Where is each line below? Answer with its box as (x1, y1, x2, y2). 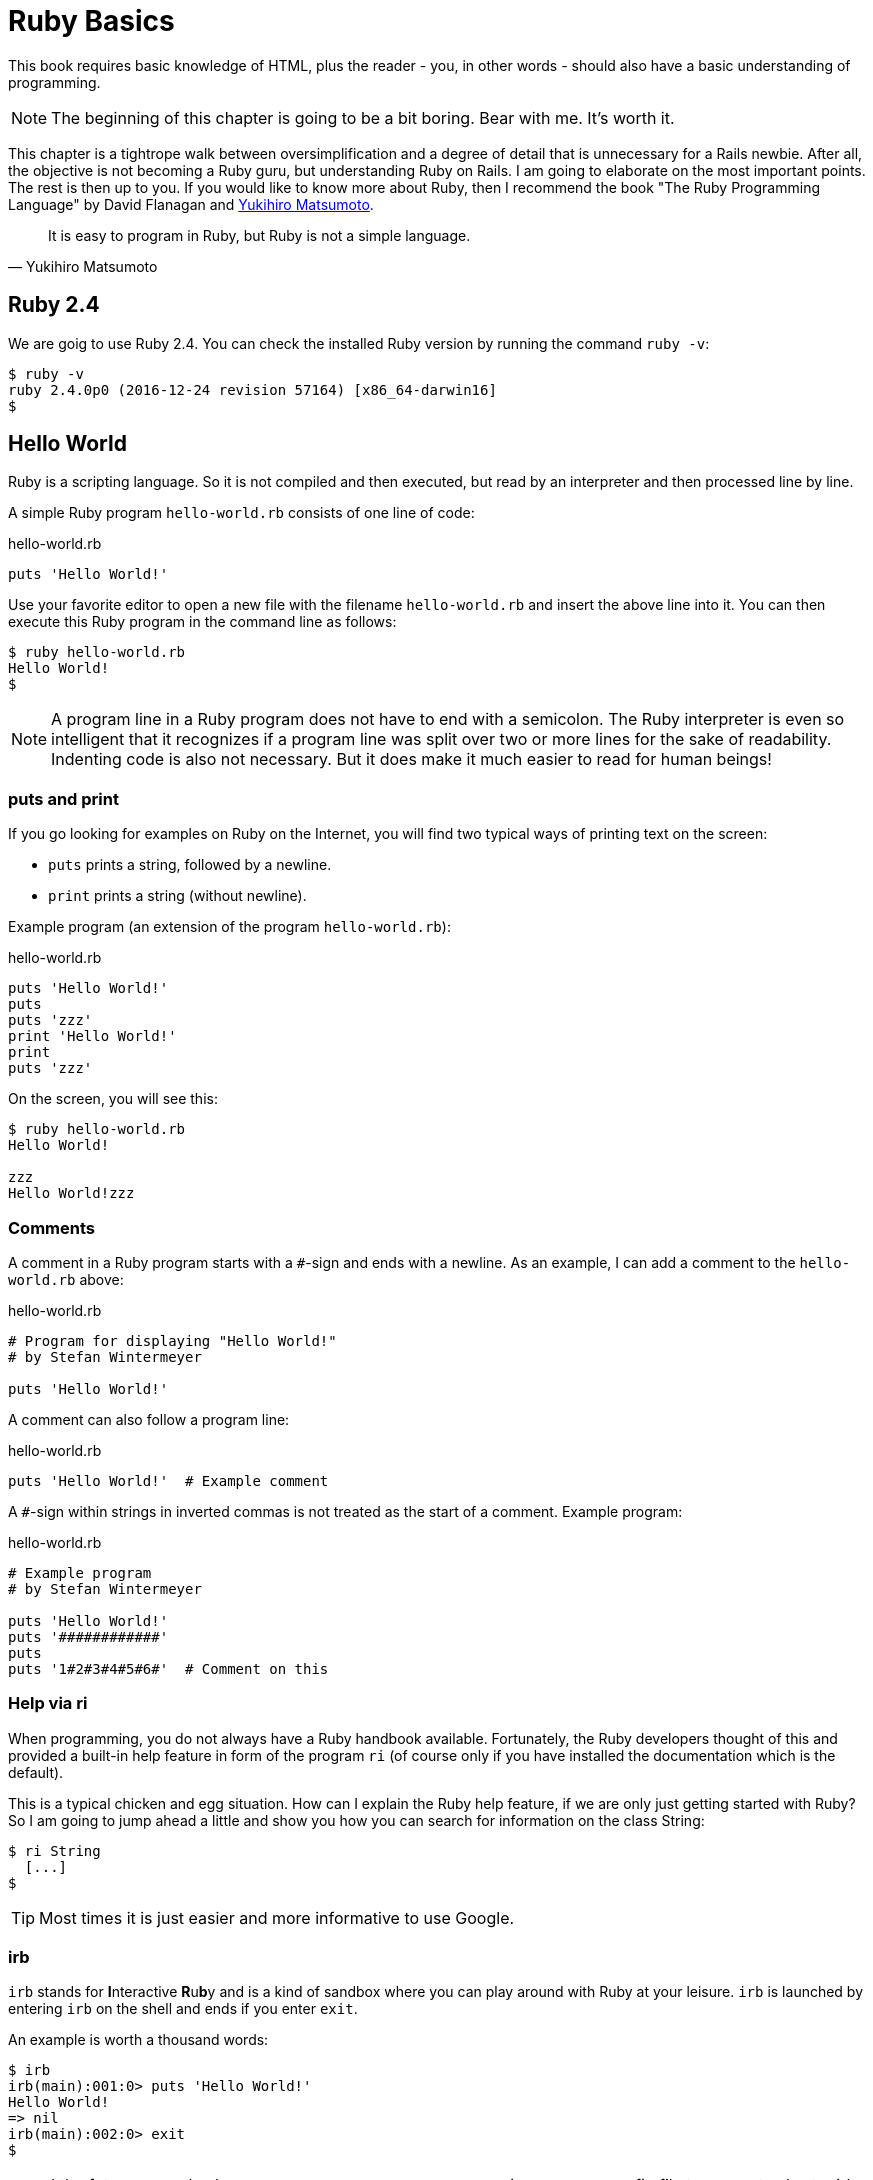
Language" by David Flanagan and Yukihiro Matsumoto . (8, 195, 374, 213)
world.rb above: (8, 1270, 124, 1288)
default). (8, 1763, 64, 1781)
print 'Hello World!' (8, 1028, 177, 1045)
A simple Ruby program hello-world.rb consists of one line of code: (8, 504, 475, 522)
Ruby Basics (8, 4, 175, 38)
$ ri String (8, 1842, 101, 1859)
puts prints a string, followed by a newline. (48, 856, 332, 874)
